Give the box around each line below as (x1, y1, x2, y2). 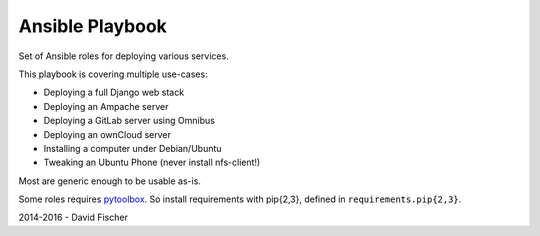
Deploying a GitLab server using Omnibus (43, 115, 215, 127)
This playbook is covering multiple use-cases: (18, 68, 209, 80)
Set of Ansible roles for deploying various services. (18, 50, 229, 62)
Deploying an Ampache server (43, 100, 169, 112)
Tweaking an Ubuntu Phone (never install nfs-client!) (43, 156, 261, 169)
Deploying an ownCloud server (43, 128, 172, 140)
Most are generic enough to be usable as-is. (18, 175, 202, 187)
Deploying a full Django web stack (43, 86, 185, 99)
